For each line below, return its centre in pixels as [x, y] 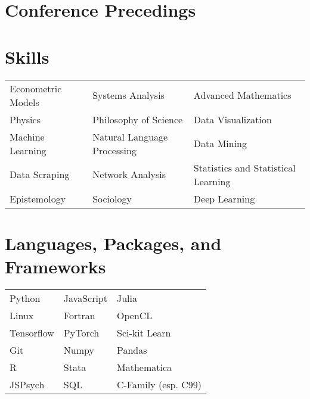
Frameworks [55, 266]
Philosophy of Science [138, 119]
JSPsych [27, 384]
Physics [25, 119]
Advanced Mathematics [242, 95]
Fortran [79, 315]
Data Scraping [40, 174]
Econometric [36, 88]
